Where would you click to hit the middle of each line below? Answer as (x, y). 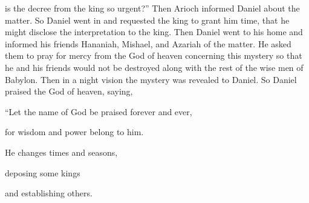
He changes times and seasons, (61, 152)
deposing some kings (43, 172)
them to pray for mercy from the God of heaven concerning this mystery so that (154, 55)
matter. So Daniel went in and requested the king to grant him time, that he (147, 20)
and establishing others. (49, 193)
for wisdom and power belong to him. (74, 132)
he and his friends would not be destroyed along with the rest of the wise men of (154, 67)
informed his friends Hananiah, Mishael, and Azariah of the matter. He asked (148, 43)
